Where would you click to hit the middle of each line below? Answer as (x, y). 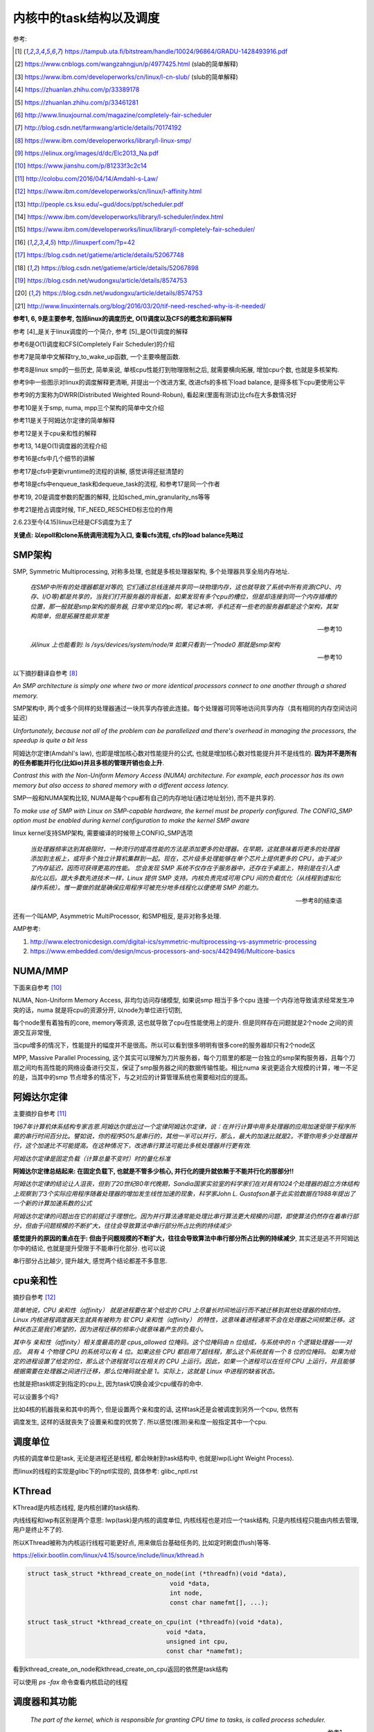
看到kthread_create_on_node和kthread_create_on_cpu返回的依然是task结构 (121, 1669)
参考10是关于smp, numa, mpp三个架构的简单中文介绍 (88, 407)
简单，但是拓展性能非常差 (72, 616)
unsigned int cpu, (197, 1641)
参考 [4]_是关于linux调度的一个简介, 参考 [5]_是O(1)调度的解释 (100, 331)
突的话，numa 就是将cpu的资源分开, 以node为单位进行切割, (98, 1010)
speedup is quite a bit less (50, 741)
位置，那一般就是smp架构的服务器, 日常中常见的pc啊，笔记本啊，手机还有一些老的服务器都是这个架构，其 (181, 606)
